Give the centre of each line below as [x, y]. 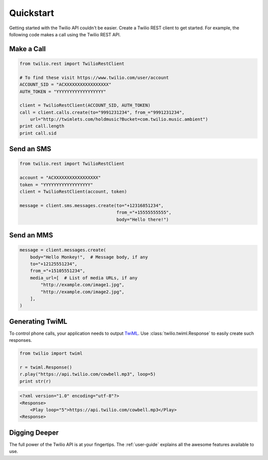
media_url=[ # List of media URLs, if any [84, 278]
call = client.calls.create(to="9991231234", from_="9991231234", [102, 112]
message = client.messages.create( [63, 250]
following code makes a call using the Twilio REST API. [65, 34]
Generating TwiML [38, 321]
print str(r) [35, 381]
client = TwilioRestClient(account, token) [73, 192]
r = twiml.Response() [46, 367]
